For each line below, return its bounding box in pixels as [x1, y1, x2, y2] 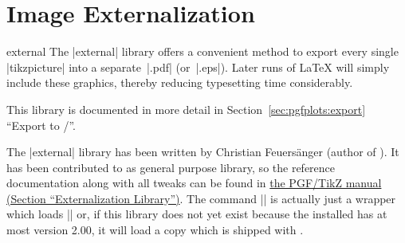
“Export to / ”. [6, 116, 76, 133]
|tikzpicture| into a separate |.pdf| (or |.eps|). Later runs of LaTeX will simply [6, 58, 390, 75]
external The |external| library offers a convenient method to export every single [6, 43, 399, 60]
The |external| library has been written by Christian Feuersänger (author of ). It [6, 143, 399, 160]
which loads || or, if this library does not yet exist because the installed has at [6, 206, 387, 222]
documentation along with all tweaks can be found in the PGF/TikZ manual [6, 174, 382, 191]
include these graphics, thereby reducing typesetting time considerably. [6, 74, 353, 91]
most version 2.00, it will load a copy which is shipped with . [6, 221, 304, 238]
